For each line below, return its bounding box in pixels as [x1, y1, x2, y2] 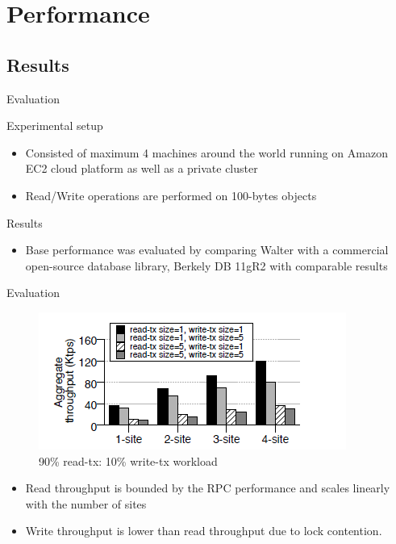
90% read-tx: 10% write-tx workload [39, 452, 218, 469]
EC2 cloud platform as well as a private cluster [25, 160, 258, 177]
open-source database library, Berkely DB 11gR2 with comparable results [25, 257, 388, 274]
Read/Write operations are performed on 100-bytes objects [25, 186, 317, 203]
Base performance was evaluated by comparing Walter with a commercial [25, 241, 389, 258]
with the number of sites [25, 495, 147, 512]
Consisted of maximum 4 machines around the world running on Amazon [25, 144, 388, 161]
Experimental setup [6, 117, 103, 134]
